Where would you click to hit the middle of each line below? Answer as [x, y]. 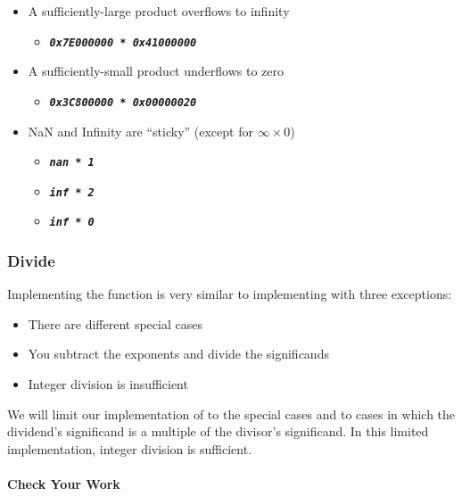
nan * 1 [72, 163]
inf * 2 [72, 192]
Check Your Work [64, 484]
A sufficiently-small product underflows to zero [156, 71]
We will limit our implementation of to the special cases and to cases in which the [231, 413]
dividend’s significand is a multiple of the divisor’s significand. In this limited [218, 431]
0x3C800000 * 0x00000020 [123, 102]
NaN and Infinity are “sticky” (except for [140, 131]
